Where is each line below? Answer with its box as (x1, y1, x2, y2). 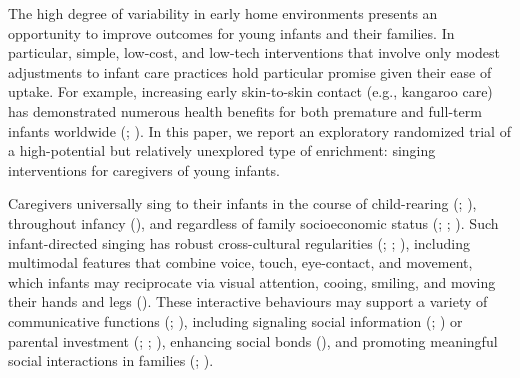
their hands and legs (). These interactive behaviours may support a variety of (8, 291, 488, 312)
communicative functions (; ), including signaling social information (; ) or (8, 310, 463, 331)
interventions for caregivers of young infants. (8, 159, 280, 180)
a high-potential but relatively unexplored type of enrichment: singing (8, 140, 436, 161)
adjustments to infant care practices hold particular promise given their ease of (8, 61, 492, 82)
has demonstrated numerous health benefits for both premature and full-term (8, 100, 482, 121)
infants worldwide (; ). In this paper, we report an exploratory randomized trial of (8, 120, 511, 141)
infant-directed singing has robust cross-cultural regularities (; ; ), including (8, 232, 470, 253)
